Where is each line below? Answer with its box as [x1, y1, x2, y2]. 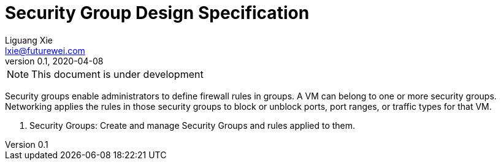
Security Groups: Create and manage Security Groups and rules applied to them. [29, 120, 356, 131]
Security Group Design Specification [5, 2, 310, 23]
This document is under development [31, 67, 204, 80]
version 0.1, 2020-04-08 [5, 55, 104, 66]
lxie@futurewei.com [5, 45, 85, 56]
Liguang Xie [5, 34, 53, 45]
